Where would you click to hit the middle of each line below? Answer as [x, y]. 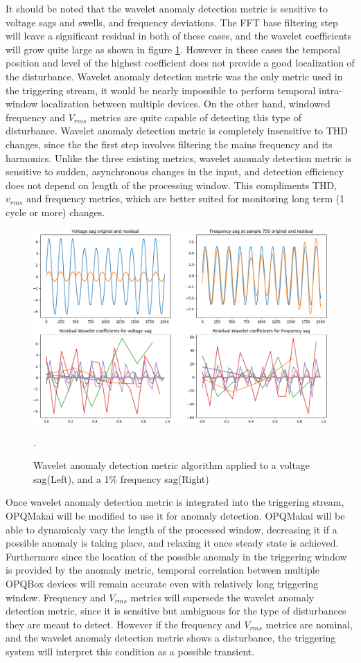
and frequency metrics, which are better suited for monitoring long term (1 [185, 198]
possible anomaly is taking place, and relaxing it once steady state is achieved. [172, 543]
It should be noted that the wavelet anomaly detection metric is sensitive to [167, 8]
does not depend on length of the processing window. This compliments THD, [171, 185]
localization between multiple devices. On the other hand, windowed [185, 104]
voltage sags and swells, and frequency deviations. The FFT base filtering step [172, 22]
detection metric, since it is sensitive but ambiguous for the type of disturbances [176, 611]
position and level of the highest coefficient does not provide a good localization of [180, 63]
